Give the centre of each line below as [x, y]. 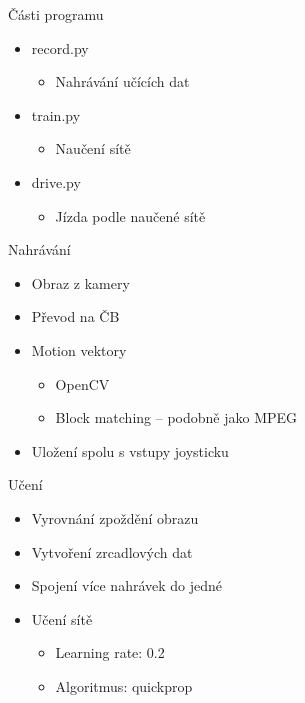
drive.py [56, 181]
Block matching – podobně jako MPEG [176, 417]
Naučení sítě [93, 148]
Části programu [56, 14]
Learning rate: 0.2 [110, 652]
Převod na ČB [75, 316]
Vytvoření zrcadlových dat [112, 551]
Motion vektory [79, 349]
